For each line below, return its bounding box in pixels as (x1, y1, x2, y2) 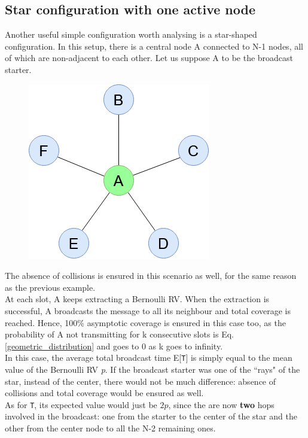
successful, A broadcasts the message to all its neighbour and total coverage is (5, 304, 291, 317)
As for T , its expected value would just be (5, 398, 157, 410)
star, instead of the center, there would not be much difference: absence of (5, 375, 276, 387)
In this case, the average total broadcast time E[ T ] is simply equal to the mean (5, 351, 292, 364)
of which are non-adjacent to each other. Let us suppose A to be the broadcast (5, 51, 294, 64)
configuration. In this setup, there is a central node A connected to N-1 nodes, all (5, 39, 303, 52)
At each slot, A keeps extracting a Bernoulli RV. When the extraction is (5, 293, 270, 305)
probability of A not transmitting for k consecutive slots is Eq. (5, 328, 234, 340)
